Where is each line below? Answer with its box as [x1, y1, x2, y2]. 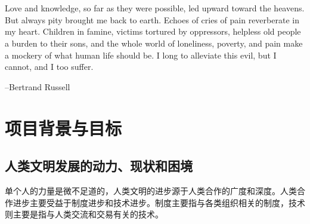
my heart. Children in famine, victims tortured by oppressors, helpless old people [5, 25, 301, 38]
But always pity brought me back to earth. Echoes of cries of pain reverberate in [5, 13, 299, 26]
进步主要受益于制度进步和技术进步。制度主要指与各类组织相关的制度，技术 [13, 196, 305, 208]
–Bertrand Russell [5, 80, 70, 93]
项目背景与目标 [5, 115, 122, 140]
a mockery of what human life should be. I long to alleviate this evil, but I [5, 48, 277, 61]
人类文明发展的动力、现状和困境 [5, 157, 193, 175]
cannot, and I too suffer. [5, 60, 94, 73]
